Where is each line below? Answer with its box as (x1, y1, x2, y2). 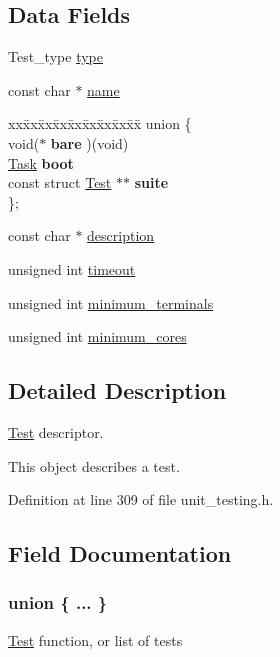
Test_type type (8, 46, 103, 67)
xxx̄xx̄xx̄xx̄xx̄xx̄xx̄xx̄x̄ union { (8, 113, 192, 134)
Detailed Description (8, 375, 227, 406)
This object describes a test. (8, 455, 180, 476)
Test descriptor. (8, 421, 104, 442)
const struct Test (8, 172, 112, 193)
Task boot (8, 152, 74, 173)
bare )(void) (50, 132, 129, 153)
